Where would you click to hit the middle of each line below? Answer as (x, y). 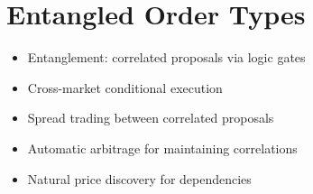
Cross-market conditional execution (125, 87)
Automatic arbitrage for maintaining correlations (162, 148)
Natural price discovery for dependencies (139, 178)
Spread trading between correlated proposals (151, 118)
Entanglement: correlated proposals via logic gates (166, 57)
